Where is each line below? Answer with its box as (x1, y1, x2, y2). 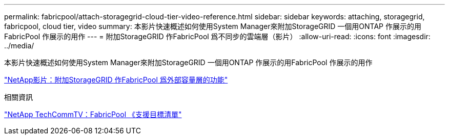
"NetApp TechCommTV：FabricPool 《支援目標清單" (4, 110, 182, 119)
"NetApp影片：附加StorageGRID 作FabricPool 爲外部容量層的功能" (4, 75, 228, 84)
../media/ (4, 41, 34, 50)
